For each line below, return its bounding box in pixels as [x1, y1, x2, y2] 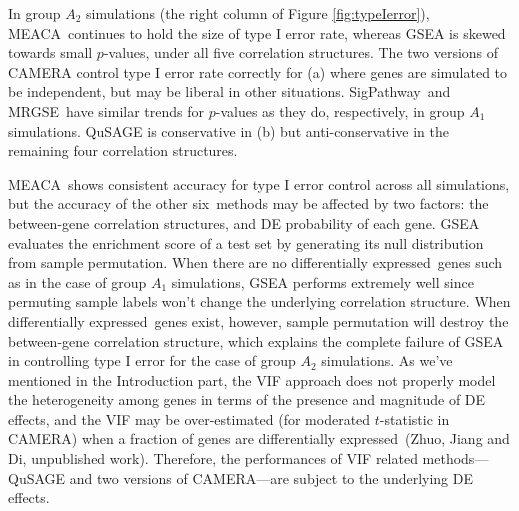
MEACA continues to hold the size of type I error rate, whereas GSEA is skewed [8, 22, 506, 43]
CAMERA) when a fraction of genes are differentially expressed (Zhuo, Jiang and [8, 428, 510, 449]
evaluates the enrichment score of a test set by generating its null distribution [8, 232, 484, 253]
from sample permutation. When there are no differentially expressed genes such [8, 252, 503, 273]
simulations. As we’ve [321, 350, 453, 371]
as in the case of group [8, 271, 147, 292]
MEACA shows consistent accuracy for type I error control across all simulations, [8, 173, 510, 194]
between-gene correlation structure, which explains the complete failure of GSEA [8, 330, 504, 351]
